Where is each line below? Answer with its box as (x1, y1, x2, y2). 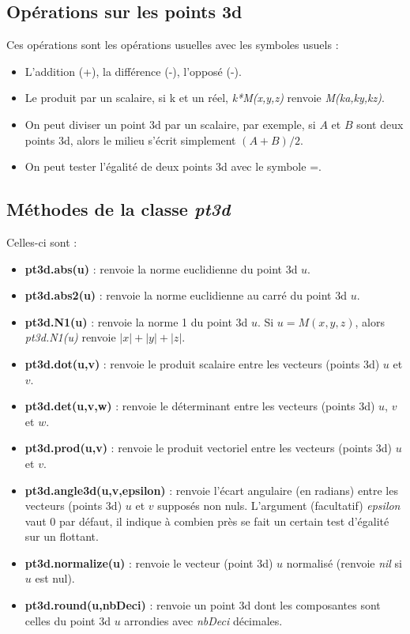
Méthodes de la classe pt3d (6, 197, 231, 221)
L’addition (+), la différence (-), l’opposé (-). (24, 62, 242, 79)
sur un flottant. (24, 528, 99, 545)
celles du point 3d (24, 612, 111, 628)
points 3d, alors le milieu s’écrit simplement (24, 131, 236, 148)
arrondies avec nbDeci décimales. (124, 612, 283, 628)
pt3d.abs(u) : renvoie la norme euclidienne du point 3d (24, 260, 298, 277)
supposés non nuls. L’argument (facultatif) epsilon (157, 497, 401, 514)
